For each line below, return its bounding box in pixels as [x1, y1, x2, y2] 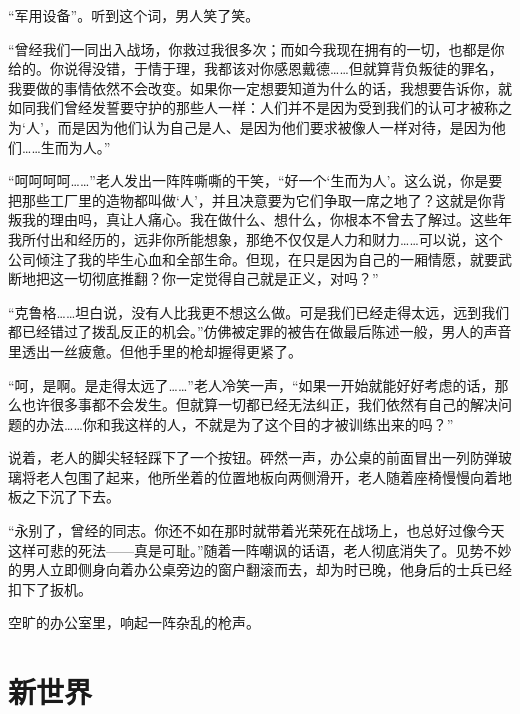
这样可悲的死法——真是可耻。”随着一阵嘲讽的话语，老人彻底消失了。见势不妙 [8, 539, 512, 560]
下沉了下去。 [35, 486, 120, 507]
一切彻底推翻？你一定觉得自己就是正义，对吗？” [63, 268, 379, 289]
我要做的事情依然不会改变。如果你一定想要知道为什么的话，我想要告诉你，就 [8, 77, 512, 98]
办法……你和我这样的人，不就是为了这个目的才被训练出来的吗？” [35, 413, 454, 434]
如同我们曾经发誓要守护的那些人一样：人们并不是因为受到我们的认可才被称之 [8, 97, 512, 118]
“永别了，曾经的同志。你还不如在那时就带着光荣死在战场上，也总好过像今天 [8, 520, 505, 541]
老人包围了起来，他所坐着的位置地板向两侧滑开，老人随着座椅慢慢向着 [35, 466, 498, 487]
